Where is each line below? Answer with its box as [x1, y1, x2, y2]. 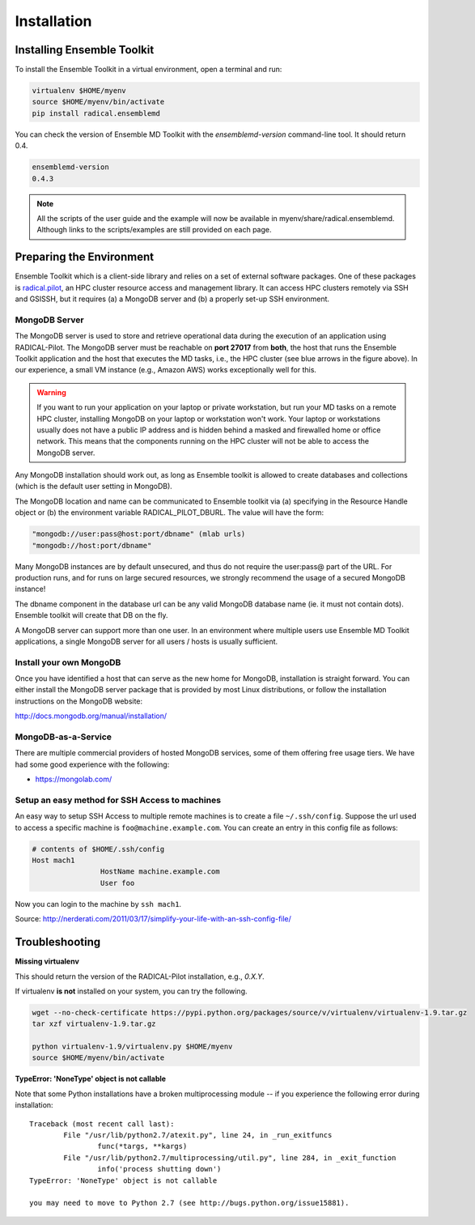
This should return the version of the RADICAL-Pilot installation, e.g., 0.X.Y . [15, 972, 265, 981]
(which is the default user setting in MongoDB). [15, 482, 173, 491]
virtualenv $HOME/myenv [32, 86, 127, 96]
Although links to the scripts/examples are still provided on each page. [36, 225, 272, 235]
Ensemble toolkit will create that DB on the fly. [15, 610, 169, 620]
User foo [100, 878, 135, 887]
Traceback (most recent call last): [29, 1119, 175, 1129]
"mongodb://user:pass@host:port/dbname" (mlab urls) [32, 530, 246, 538]
